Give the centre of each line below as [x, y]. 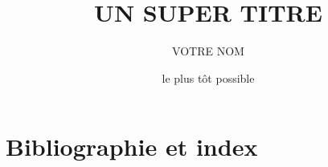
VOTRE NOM [208, 51]
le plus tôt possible [208, 77]
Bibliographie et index [132, 147]
